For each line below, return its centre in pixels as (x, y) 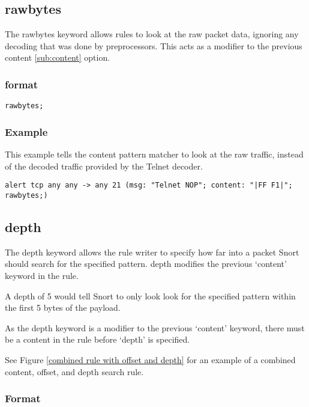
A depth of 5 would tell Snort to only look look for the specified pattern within (150, 295)
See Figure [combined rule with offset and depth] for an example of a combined (150, 359)
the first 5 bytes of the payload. (63, 308)
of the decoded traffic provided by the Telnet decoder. (104, 166)
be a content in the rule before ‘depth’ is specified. (97, 339)
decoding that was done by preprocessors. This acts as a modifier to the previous (154, 45)
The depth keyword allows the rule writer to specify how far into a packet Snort (152, 252)
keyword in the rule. (42, 275)
